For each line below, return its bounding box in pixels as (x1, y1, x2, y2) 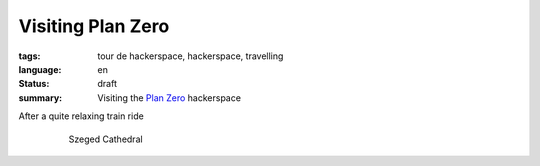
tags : (18, 50, 41, 62)
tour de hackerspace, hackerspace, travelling (97, 50, 284, 62)
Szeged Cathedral (68, 133, 144, 145)
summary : (18, 91, 63, 104)
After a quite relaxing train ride (18, 110, 144, 122)
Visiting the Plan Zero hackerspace (97, 91, 242, 104)
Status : (18, 78, 50, 90)
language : (18, 63, 62, 75)
